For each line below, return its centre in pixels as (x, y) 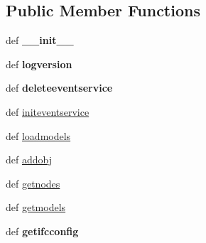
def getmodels (36, 207)
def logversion (39, 64)
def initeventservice (48, 111)
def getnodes (33, 183)
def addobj (29, 160)
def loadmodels (38, 135)
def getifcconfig (42, 231)
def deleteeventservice (59, 88)
